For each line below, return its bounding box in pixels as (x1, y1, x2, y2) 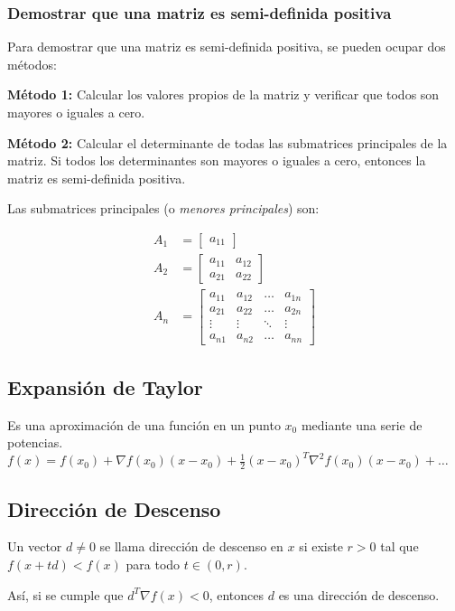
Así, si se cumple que (7, 585, 124, 604)
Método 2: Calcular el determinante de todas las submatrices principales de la (7, 133, 448, 152)
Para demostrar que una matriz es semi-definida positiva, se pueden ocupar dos (7, 37, 446, 56)
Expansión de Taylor (7, 372, 203, 400)
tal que (380, 537, 419, 556)
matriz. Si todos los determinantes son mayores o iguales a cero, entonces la (7, 151, 426, 170)
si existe (299, 537, 343, 556)
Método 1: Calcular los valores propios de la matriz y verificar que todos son (7, 85, 440, 104)
